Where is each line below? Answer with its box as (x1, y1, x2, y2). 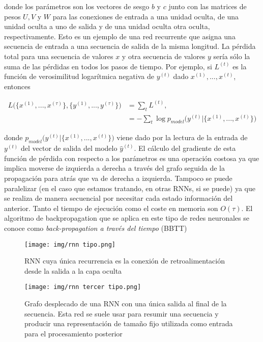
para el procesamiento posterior (24, 328, 123, 338)
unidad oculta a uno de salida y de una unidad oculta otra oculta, (4, 21, 210, 32)
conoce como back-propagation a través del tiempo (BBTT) (4, 223, 187, 233)
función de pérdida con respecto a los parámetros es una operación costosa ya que (4, 152, 259, 163)
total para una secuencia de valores (4, 50, 113, 61)
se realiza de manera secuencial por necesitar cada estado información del (4, 193, 233, 203)
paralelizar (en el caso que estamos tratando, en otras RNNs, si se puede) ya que (4, 182, 255, 193)
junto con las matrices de (168, 1, 247, 11)
